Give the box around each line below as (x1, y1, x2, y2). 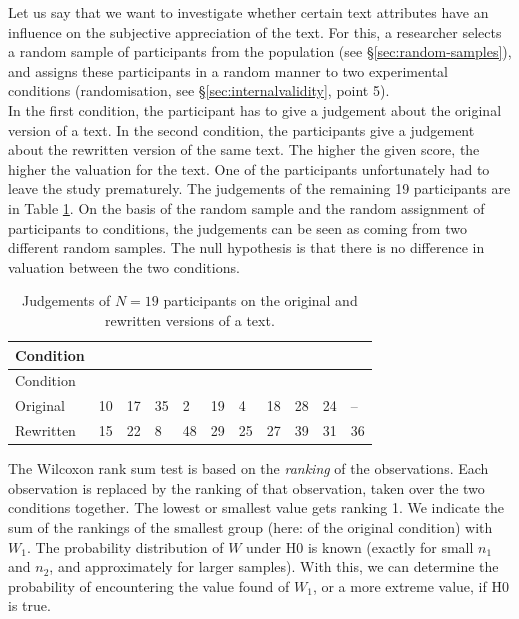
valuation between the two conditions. (8, 256, 240, 277)
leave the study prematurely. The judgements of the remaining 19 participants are (8, 178, 511, 199)
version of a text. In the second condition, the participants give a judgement (8, 119, 475, 140)
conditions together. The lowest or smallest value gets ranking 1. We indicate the (8, 497, 504, 518)
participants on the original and (163, 290, 358, 311)
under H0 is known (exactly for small (246, 536, 474, 557)
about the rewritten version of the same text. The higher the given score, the (8, 139, 480, 160)
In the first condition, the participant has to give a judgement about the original (8, 99, 502, 120)
